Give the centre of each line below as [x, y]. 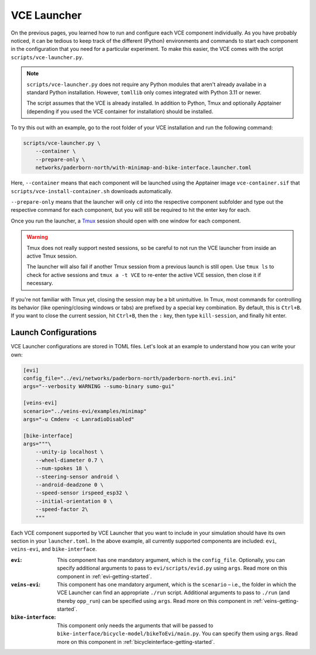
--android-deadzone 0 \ [69, 485]
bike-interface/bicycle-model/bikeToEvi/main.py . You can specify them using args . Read [177, 634]
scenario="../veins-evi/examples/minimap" [85, 411]
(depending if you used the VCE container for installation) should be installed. [120, 111]
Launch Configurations [54, 333]
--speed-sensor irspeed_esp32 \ [82, 493]
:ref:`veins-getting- [276, 601]
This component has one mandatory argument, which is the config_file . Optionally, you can [171, 560]
